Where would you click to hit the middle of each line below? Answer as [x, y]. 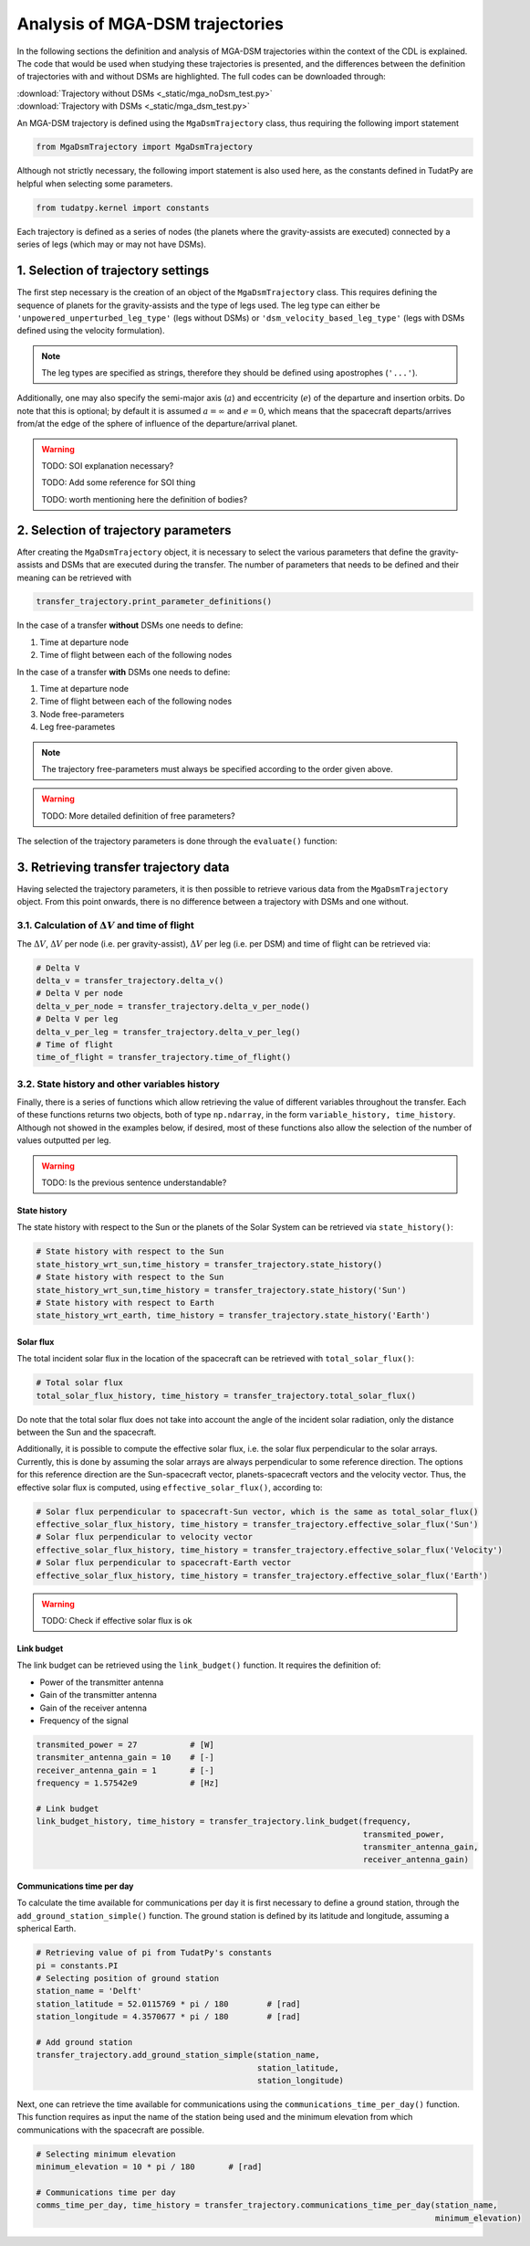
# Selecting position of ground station [127, 1978]
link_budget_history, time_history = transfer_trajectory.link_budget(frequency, [224, 1822]
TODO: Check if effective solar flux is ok [117, 1620]
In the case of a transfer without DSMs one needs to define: [130, 625]
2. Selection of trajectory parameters [124, 530]
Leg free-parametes [78, 727]
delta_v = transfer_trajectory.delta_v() [130, 980]
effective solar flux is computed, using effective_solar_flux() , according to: [170, 1487]
